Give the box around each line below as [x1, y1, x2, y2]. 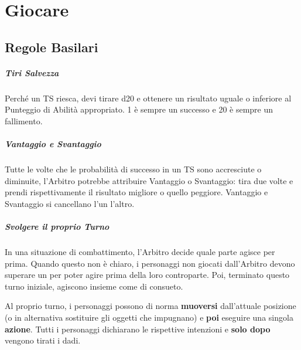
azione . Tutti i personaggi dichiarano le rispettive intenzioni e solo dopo [5, 322, 271, 335]
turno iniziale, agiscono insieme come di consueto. [5, 280, 183, 292]
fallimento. [5, 114, 43, 127]
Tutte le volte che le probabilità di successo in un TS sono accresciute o [5, 163, 262, 175]
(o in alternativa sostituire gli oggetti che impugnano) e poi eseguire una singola [5, 311, 293, 323]
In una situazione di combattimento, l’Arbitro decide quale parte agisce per [5, 246, 275, 257]
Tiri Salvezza [5, 66, 59, 79]
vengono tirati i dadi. [5, 334, 81, 346]
